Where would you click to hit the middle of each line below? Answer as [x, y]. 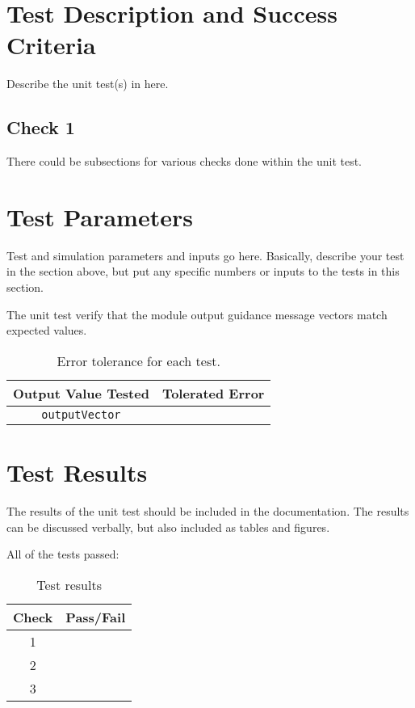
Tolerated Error [213, 393]
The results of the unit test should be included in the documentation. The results [208, 510]
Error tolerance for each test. [138, 360]
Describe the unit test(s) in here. [88, 84]
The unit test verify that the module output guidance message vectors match [197, 314]
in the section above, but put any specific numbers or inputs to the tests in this [203, 271]
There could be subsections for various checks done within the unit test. [184, 161]
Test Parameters [100, 216]
